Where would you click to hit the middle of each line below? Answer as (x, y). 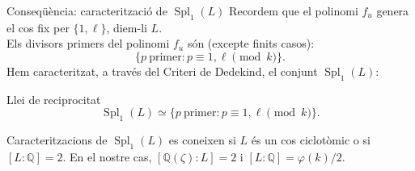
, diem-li (127, 27)
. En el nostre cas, (107, 156)
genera (393, 10)
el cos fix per (38, 27)
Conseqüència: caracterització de (87, 10)
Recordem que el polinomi (294, 10)
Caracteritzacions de (57, 140)
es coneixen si (202, 140)
